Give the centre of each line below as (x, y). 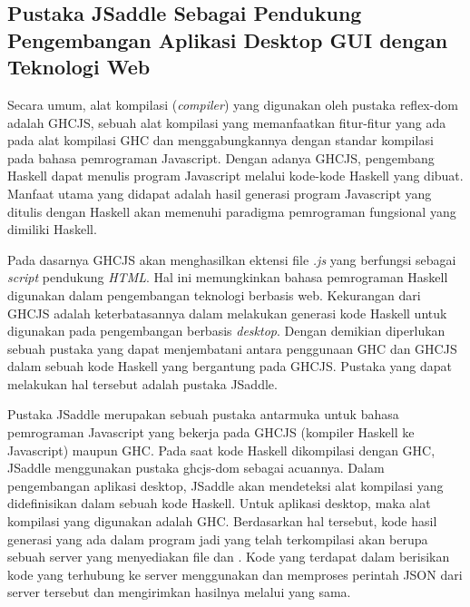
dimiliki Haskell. (52, 229)
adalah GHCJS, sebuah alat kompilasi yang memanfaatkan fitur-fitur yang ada (227, 122)
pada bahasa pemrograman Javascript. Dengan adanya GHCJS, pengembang (221, 157)
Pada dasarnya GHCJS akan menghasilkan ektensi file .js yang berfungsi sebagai (232, 259)
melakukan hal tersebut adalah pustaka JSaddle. (142, 383)
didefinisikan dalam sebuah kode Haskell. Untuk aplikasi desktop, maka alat (219, 503)
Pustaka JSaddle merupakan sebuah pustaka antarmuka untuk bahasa (203, 414)
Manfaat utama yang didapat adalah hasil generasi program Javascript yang (220, 193)
